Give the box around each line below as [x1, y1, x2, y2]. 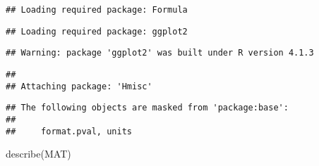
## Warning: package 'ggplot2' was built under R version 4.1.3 [6, 48, 314, 58]
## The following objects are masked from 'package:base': [6, 103, 289, 113]
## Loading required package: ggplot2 [6, 26, 188, 37]
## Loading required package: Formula [6, 5, 188, 15]
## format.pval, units [6, 126, 132, 136]
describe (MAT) [6, 146, 71, 161]
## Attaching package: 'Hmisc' [6, 81, 152, 91]
